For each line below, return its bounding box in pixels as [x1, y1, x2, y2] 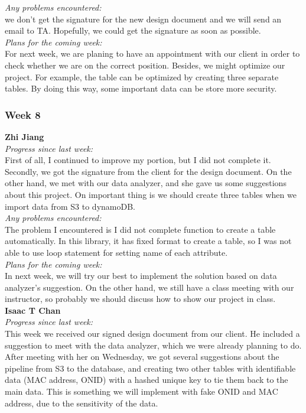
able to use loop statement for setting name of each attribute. [5, 246, 228, 258]
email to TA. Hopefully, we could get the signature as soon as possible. [5, 24, 261, 37]
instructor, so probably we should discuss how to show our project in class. [5, 292, 276, 305]
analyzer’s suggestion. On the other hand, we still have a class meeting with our [5, 281, 294, 293]
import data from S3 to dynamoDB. [5, 200, 135, 212]
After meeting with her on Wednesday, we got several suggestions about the [5, 350, 279, 363]
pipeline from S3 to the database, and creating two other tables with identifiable [5, 362, 296, 374]
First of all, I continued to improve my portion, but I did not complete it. [5, 154, 271, 166]
